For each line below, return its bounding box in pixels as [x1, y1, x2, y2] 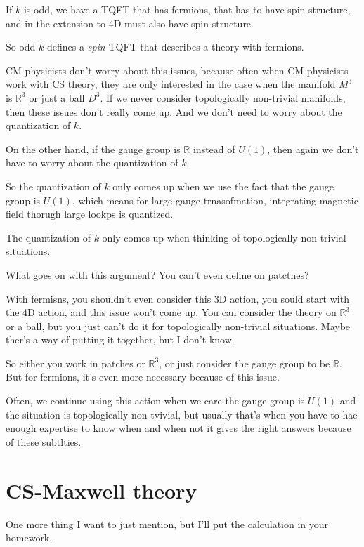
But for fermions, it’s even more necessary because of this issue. [6, 369, 280, 384]
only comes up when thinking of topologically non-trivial [102, 230, 346, 244]
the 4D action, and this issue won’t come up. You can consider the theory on [6, 305, 337, 319]
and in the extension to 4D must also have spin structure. [6, 15, 254, 30]
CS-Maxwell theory [6, 475, 197, 504]
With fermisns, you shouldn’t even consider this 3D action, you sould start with [6, 291, 349, 305]
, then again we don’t [267, 141, 359, 156]
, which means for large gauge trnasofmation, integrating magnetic [72, 192, 358, 207]
